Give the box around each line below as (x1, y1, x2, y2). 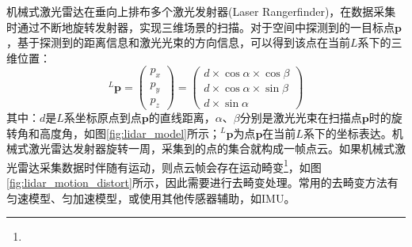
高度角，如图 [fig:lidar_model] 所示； (39, 124, 220, 141)
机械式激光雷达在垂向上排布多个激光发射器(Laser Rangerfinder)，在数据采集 (6, 3, 396, 19)
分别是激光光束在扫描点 (239, 108, 362, 125)
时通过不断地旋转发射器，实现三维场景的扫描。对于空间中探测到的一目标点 (6, 18, 395, 35)
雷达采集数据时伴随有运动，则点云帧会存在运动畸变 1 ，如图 (17, 156, 322, 175)
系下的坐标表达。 (303, 124, 392, 141)
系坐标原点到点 (63, 108, 142, 125)
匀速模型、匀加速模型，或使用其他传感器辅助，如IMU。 (6, 189, 296, 206)
